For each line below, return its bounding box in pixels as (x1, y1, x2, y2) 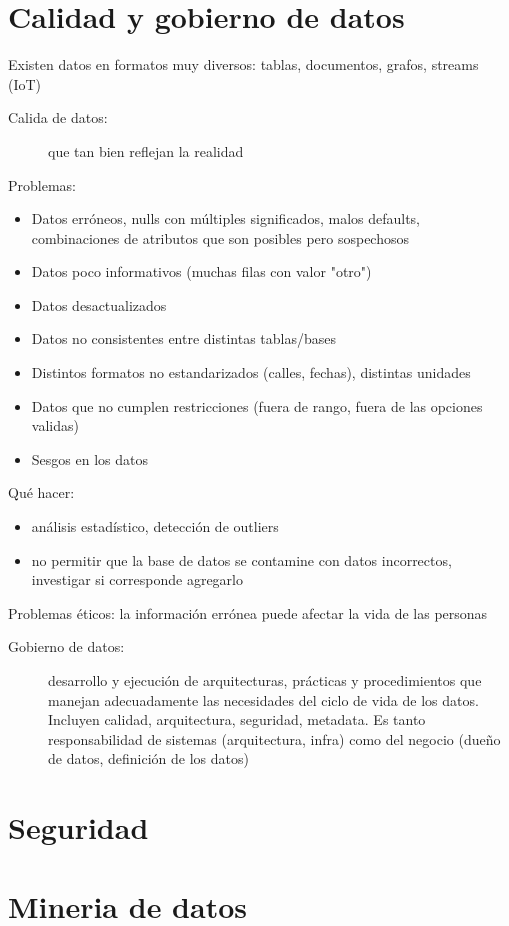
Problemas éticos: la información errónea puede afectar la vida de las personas (8, 602, 488, 623)
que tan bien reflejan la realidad (48, 140, 244, 161)
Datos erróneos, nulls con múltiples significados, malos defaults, (31, 208, 421, 229)
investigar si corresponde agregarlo (31, 569, 243, 590)
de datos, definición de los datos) (48, 748, 249, 769)
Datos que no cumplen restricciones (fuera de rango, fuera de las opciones (31, 395, 483, 416)
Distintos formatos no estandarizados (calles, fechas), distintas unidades (31, 362, 471, 383)
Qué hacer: (8, 482, 75, 503)
